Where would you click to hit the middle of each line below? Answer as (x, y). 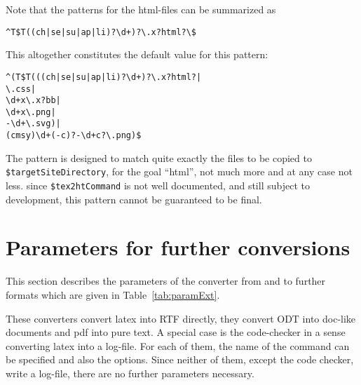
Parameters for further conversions (178, 247)
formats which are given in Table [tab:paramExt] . (113, 295)
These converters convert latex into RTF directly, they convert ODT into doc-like (181, 318)
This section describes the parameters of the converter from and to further (166, 281)
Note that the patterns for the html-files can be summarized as (141, 9)
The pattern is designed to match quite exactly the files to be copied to (159, 157)
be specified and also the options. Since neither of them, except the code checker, (180, 359)
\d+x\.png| (31, 112)
